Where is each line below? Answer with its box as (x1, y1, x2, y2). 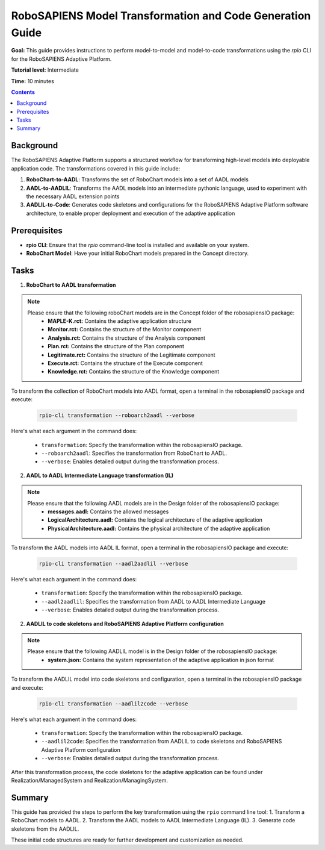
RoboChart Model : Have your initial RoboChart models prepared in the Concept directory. (26, 250, 249, 257)
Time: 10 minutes (11, 77, 54, 84)
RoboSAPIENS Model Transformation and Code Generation (11, 9, 311, 22)
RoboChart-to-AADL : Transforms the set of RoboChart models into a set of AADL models (26, 176, 249, 183)
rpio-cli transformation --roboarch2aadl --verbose (39, 412, 195, 419)
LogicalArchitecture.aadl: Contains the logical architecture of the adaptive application (48, 516, 263, 523)
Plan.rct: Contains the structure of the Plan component (48, 343, 185, 350)
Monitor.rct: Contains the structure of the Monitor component (48, 326, 202, 333)
